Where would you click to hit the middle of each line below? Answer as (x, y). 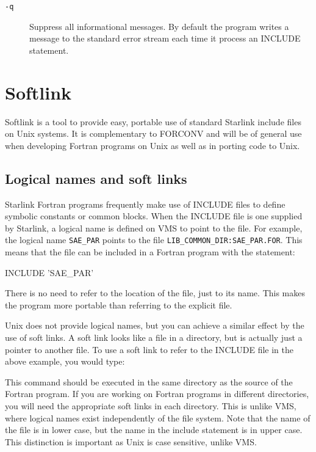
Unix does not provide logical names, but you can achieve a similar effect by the (155, 325)
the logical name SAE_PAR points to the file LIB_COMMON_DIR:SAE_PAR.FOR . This (154, 240)
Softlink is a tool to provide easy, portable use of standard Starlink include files (153, 121)
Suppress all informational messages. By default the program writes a (159, 26)
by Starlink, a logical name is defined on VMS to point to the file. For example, (154, 228)
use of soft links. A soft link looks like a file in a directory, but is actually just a (154, 337)
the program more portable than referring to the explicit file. (119, 304)
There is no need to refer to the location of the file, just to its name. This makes (155, 293)
